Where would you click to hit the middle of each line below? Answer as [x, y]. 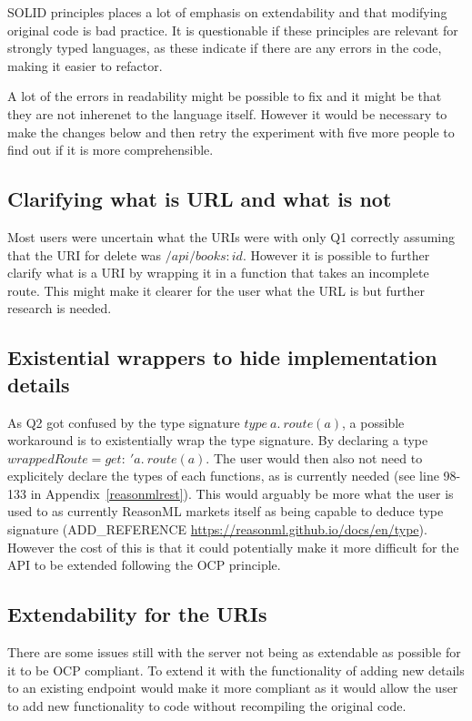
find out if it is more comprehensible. [110, 150]
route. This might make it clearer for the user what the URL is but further [216, 290]
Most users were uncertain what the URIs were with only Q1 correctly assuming [231, 236]
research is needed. [60, 308]
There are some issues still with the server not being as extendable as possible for [234, 652]
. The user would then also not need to [314, 457]
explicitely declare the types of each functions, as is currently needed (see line [223, 476]
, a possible [373, 422]
